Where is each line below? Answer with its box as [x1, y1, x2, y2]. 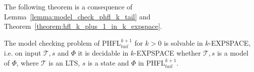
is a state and [87, 57, 129, 68]
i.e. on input [4, 48, 41, 58]
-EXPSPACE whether [134, 48, 201, 58]
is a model [217, 48, 249, 58]
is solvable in [164, 37, 203, 48]
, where [16, 57, 39, 68]
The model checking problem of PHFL [4, 37, 121, 48]
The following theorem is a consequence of [4, 1, 133, 11]
